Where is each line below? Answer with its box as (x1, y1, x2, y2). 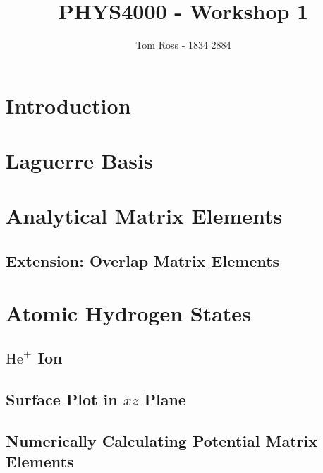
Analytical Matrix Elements (6, 201, 283, 230)
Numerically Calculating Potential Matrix (6, 429, 318, 451)
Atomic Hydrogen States (6, 298, 251, 327)
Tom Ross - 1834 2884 (135, 37, 231, 52)
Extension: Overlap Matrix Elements (6, 250, 280, 272)
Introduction (6, 90, 131, 119)
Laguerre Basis (6, 146, 153, 175)
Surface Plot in (6, 388, 118, 409)
